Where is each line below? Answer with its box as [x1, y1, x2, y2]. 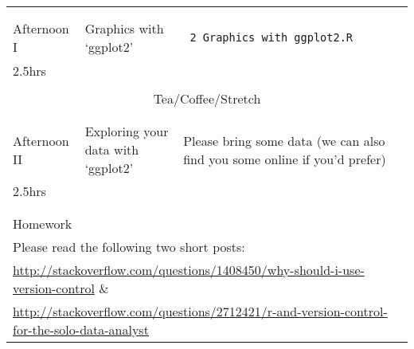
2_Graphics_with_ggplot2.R [189, 31, 353, 44]
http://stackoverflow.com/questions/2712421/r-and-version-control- [13, 302, 388, 320]
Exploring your [84, 122, 169, 140]
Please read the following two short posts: [13, 237, 245, 256]
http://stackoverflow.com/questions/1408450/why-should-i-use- [13, 261, 365, 279]
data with [84, 140, 139, 159]
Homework [13, 214, 72, 233]
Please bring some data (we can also [183, 131, 385, 150]
